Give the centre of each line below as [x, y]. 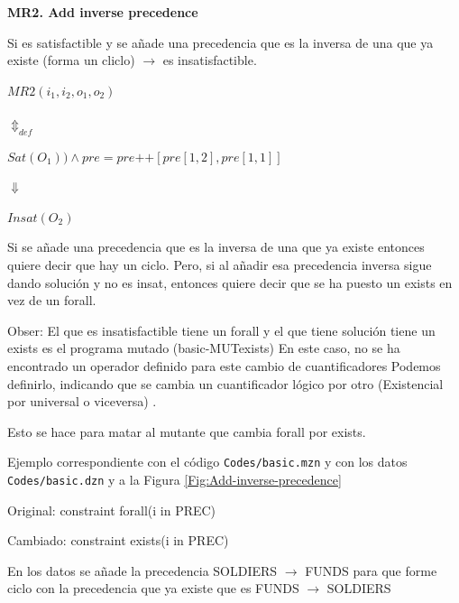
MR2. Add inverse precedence [103, 12]
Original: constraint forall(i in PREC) [112, 510]
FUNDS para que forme [371, 570]
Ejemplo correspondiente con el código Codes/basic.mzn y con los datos [207, 462]
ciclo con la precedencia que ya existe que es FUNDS [153, 588]
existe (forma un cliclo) [71, 60]
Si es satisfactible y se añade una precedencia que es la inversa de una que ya [220, 42]
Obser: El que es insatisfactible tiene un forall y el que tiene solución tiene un [221, 330]
